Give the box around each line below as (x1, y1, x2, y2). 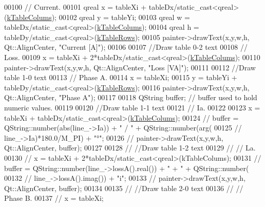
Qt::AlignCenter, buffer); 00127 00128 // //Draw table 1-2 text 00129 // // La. (4, 142, 256, 153)
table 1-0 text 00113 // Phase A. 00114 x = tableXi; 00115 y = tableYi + (4, 72, 237, 83)
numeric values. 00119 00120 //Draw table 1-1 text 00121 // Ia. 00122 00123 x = (4, 102, 260, 112)
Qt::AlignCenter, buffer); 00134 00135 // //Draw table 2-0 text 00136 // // (4, 182, 243, 193)
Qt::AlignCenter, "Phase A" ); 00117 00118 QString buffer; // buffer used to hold (4, 92, 257, 103)
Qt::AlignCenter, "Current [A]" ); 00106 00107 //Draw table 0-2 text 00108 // (4, 42, 248, 52)
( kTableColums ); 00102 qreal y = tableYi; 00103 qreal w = (4, 11, 190, 22)
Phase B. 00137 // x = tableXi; (4, 193, 104, 203)
